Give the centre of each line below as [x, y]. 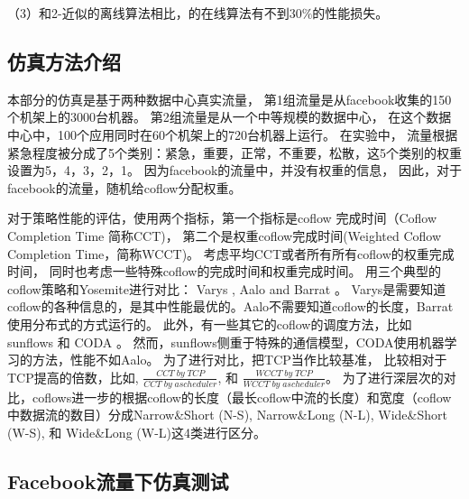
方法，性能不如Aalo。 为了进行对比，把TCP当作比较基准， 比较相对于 [239, 360]
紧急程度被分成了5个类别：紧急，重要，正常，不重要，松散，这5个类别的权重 [234, 152]
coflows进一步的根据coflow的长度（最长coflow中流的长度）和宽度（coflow [242, 397]
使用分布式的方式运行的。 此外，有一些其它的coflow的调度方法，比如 [210, 323]
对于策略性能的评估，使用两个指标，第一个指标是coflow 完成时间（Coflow [222, 218]
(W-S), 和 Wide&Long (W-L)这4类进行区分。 [137, 432]
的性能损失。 [350, 13]
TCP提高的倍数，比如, [73, 377]
